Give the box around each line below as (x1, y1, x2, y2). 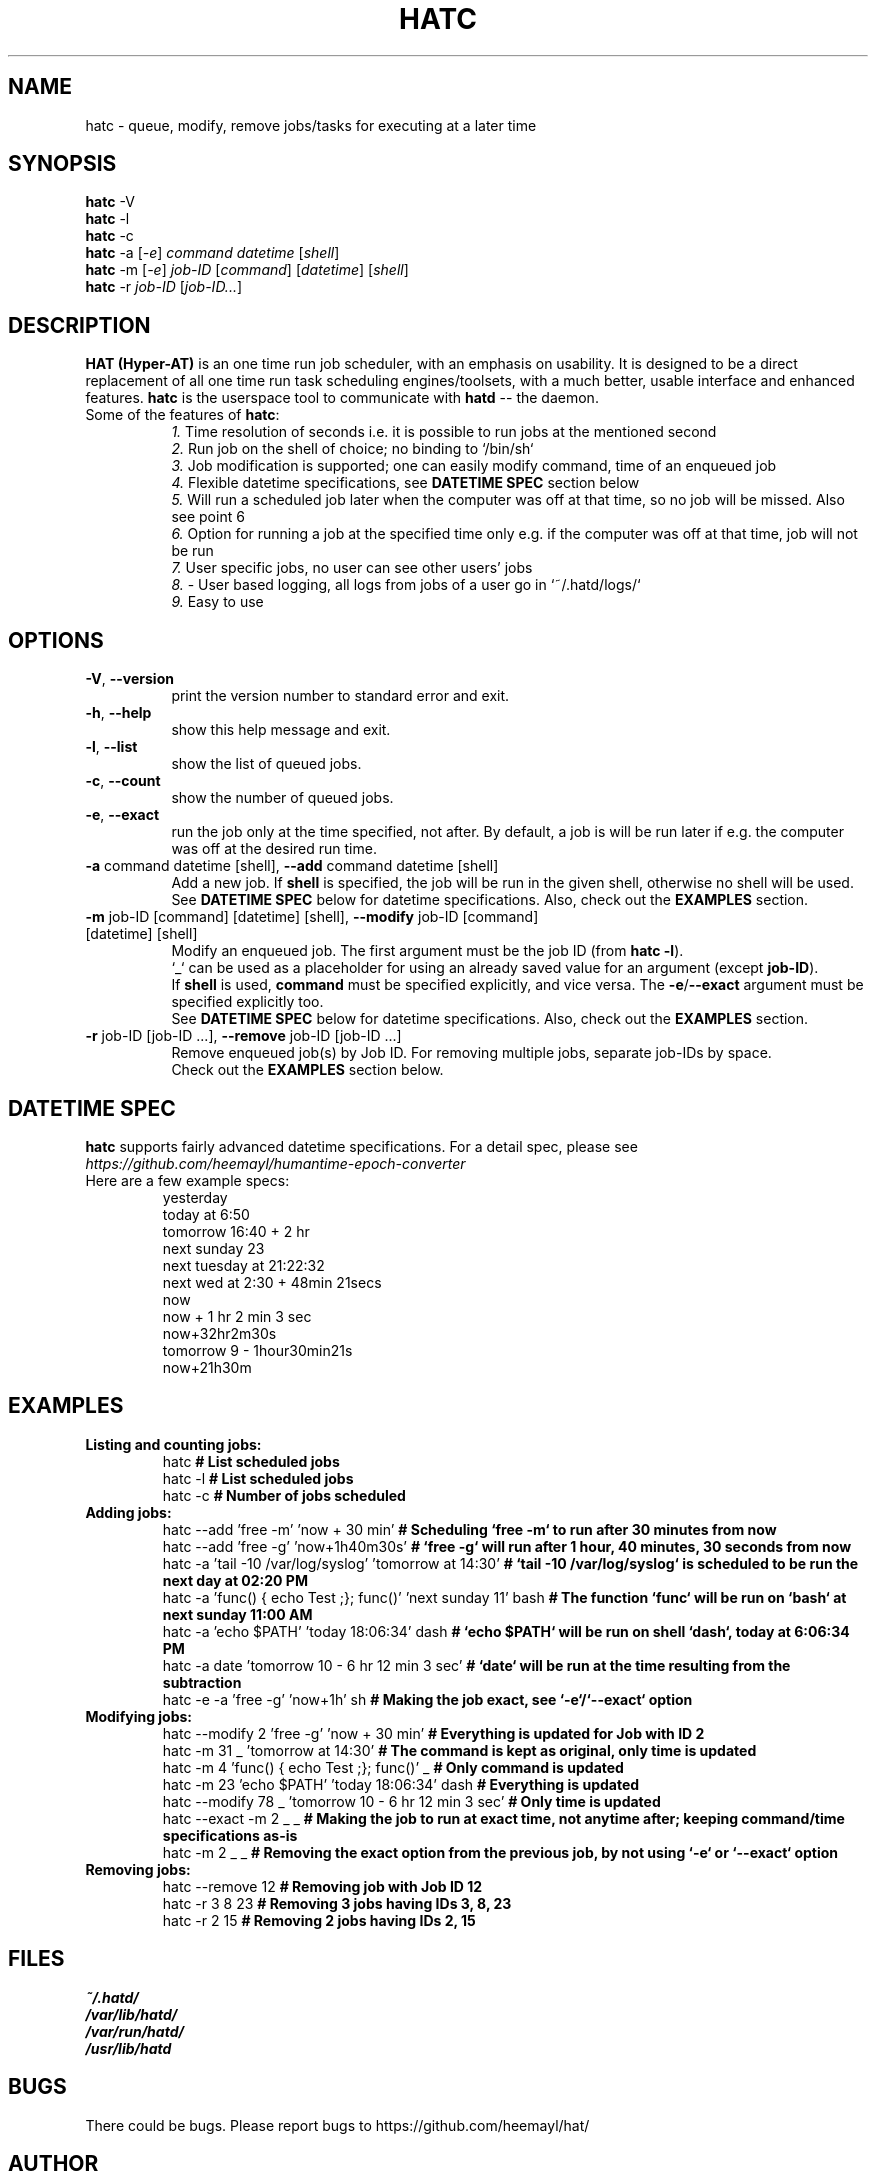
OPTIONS (8, 627, 104, 653)
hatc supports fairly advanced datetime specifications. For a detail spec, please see (85, 1137, 638, 1155)
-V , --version (85, 670, 174, 688)
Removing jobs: (85, 1860, 191, 1878)
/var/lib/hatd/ (85, 2005, 178, 2023)
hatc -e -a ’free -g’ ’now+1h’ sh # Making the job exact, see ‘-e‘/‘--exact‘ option (162, 1690, 693, 1708)
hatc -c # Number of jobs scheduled (162, 1486, 406, 1504)
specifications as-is (162, 1826, 298, 1844)
